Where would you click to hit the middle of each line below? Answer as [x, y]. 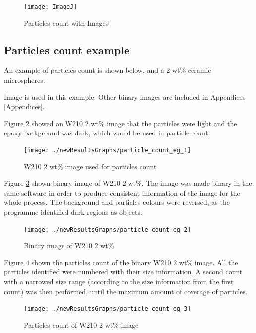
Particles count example [67, 49]
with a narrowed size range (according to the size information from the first [119, 282]
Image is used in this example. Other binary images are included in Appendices [125, 97]
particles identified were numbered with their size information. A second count [123, 272]
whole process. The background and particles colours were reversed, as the [117, 202]
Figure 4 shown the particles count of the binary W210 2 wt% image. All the [121, 262]
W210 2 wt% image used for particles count [90, 166]
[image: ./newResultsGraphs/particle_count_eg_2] [107, 230]
